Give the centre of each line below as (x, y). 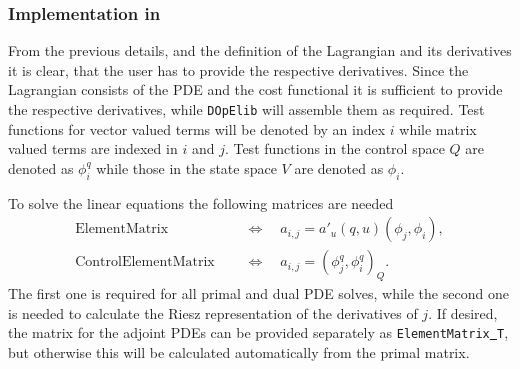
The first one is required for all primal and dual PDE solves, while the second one (258, 293)
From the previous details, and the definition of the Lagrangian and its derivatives (260, 50)
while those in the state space (186, 167)
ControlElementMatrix (145, 262)
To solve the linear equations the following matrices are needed (201, 202)
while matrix (438, 128)
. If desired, (463, 312)
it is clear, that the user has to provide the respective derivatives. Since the (238, 69)
